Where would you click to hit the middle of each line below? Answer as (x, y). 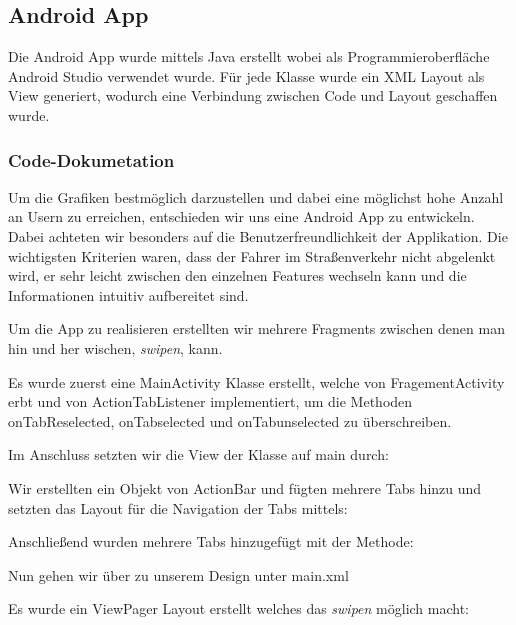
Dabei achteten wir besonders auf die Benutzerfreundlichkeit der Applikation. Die (258, 235)
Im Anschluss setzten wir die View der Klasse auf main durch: (198, 454)
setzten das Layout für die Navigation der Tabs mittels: (178, 507)
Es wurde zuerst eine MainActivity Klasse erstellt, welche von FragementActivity (256, 381)
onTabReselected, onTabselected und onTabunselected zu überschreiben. (230, 420)
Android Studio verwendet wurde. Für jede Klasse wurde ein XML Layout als (246, 75)
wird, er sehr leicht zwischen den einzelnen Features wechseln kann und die (237, 275)
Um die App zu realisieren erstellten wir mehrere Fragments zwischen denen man (256, 328)
